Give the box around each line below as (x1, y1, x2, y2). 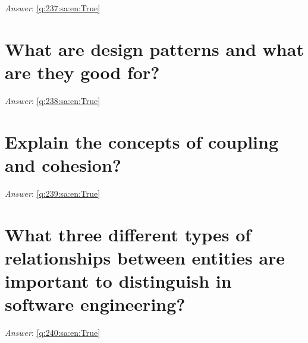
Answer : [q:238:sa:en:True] (5, 94, 100, 106)
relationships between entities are (5, 245, 285, 269)
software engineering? (5, 292, 186, 316)
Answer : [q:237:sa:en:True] (5, 2, 100, 14)
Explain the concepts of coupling (5, 129, 278, 153)
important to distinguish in (5, 268, 232, 292)
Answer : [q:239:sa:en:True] (5, 187, 100, 199)
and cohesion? (5, 152, 122, 177)
